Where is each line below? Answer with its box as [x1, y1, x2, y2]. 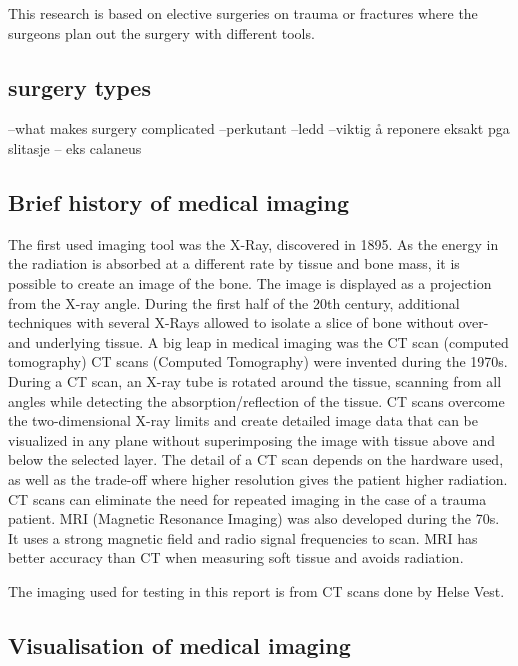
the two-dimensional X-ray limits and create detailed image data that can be [8, 410, 478, 431]
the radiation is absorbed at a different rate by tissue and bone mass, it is [8, 253, 460, 274]
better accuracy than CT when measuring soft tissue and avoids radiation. [8, 547, 464, 568]
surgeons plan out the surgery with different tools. [8, 22, 315, 43]
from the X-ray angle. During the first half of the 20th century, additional [8, 292, 460, 313]
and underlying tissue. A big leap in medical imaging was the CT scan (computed [8, 331, 509, 352]
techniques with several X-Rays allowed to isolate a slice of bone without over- [8, 312, 489, 333]
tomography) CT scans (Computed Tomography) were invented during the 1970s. [8, 351, 508, 372]
